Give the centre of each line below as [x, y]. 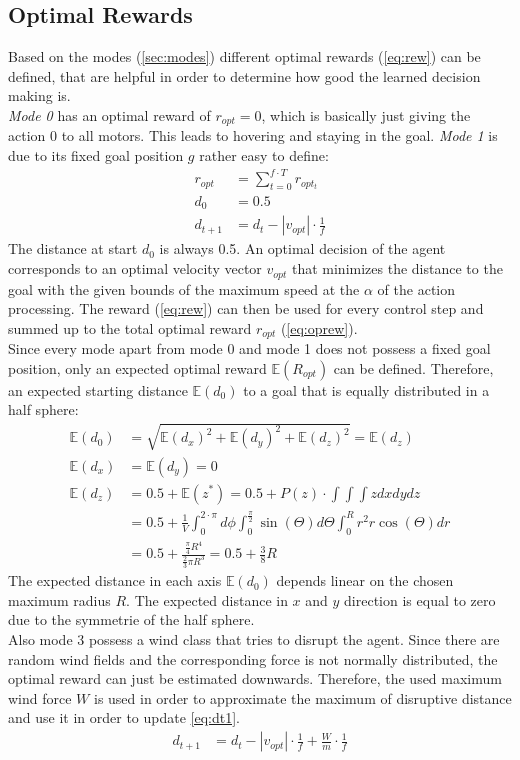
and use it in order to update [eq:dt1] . [124, 717]
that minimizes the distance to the [397, 268]
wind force [40, 697]
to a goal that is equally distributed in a [366, 389]
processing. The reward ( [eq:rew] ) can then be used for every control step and [246, 308]
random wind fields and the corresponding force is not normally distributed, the [253, 658]
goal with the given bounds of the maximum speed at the [184, 288]
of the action [416, 288]
